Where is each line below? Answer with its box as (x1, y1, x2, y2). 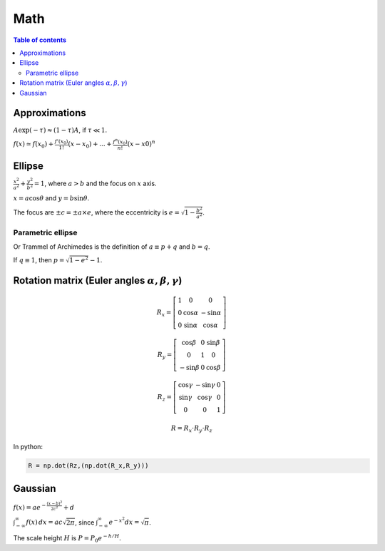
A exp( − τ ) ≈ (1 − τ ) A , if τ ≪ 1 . (13, 125, 108, 135)
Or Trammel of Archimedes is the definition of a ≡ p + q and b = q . (13, 242, 210, 251)
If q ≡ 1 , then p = (13, 255, 65, 264)
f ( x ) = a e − (13, 503, 46, 511)
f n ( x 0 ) (113, 137, 128, 146)
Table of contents (13, 36, 67, 44)
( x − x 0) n (127, 139, 156, 148)
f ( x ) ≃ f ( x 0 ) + (13, 140, 54, 150)
